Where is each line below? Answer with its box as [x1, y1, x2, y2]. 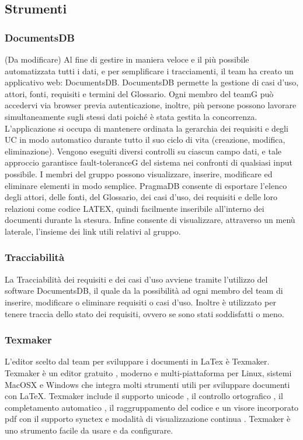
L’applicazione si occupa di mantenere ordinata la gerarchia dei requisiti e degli [5, 122, 288, 134]
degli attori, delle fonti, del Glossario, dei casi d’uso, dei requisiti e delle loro [5, 191, 277, 203]
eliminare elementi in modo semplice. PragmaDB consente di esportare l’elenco [5, 179, 287, 191]
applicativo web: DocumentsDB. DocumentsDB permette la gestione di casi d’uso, [5, 76, 299, 88]
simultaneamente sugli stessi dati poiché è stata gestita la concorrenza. [5, 110, 257, 122]
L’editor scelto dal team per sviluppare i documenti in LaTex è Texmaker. [5, 355, 270, 367]
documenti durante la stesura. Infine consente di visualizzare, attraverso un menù [5, 214, 295, 226]
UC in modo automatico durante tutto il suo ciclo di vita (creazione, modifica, [5, 133, 285, 146]
